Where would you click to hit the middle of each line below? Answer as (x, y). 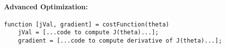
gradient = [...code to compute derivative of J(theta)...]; (120, 41)
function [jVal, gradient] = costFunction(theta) (87, 24)
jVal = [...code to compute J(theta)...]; (88, 33)
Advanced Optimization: (46, 6)
